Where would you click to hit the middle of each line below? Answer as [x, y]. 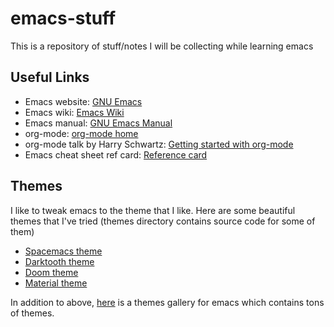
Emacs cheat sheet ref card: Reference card [116, 154]
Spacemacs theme [63, 251]
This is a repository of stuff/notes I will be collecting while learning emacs [162, 46]
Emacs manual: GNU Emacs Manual [98, 123]
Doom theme [51, 272]
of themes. [32, 313]
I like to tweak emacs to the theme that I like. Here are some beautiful [153, 210]
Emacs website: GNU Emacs [83, 101]
